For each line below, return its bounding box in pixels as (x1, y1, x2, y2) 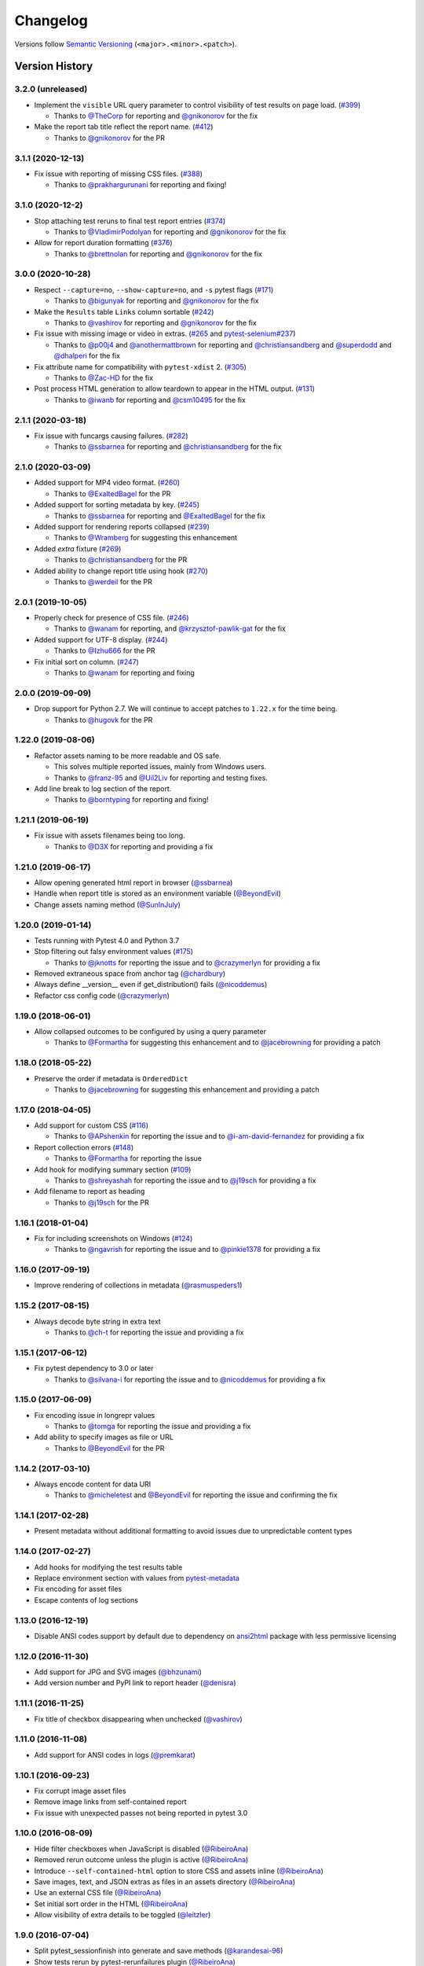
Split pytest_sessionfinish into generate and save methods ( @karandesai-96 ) (34, 1946, 283, 1956)
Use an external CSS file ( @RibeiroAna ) (34, 1888, 162, 1898)
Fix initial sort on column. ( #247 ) (34, 657, 139, 666)
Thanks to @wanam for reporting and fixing (53, 668, 196, 678)
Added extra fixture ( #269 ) (34, 543, 122, 554)
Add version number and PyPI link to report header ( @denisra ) (34, 1678, 236, 1688)
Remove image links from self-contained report (34, 1797, 188, 1806)
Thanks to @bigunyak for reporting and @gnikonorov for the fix (53, 296, 259, 306)
